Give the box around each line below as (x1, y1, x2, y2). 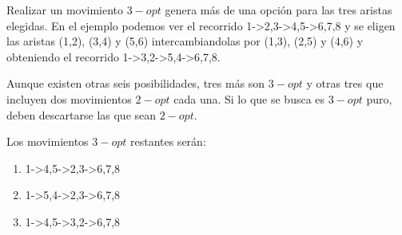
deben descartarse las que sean (6, 106, 157, 123)
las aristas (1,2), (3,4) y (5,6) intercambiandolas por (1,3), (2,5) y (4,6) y (6, 33, 364, 49)
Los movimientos (6, 133, 89, 150)
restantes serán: (129, 133, 206, 150)
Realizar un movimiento (6, 2, 124, 18)
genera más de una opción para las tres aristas (165, 2, 392, 18)
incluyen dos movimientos (6, 90, 132, 107)
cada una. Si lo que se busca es (173, 90, 325, 107)
